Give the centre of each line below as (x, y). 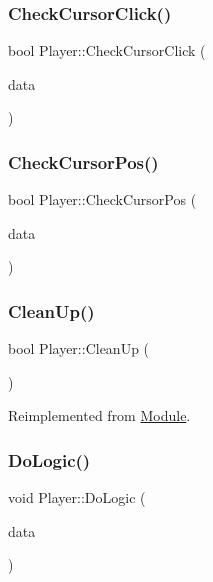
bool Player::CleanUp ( (79, 348)
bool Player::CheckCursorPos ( (102, 199)
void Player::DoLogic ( (77, 497)
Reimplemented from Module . (99, 415)
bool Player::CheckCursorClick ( (107, 50)
